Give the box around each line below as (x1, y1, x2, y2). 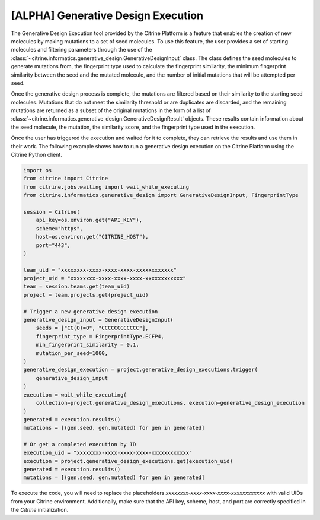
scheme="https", (36, 225, 83, 232)
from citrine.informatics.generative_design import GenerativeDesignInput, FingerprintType (23, 192, 299, 199)
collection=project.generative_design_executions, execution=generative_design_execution (36, 399, 305, 406)
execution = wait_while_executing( (23, 391, 127, 398)
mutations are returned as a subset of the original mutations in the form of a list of (11, 107, 211, 114)
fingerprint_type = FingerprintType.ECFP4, (36, 333, 164, 340)
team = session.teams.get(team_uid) (23, 283, 130, 290)
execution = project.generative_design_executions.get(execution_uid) (23, 458, 233, 464)
